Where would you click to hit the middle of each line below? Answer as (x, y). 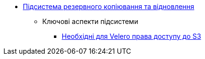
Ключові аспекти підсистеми (90, 21)
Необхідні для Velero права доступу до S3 (131, 36)
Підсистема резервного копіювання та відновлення (109, 6)
